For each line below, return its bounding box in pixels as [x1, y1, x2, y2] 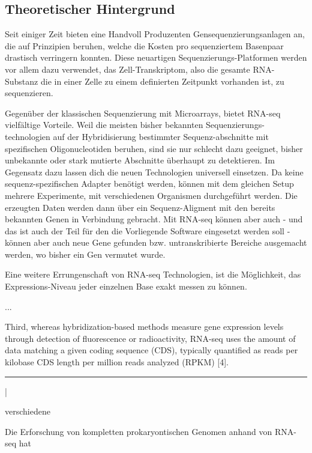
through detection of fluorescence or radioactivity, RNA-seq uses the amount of [5, 332, 296, 344]
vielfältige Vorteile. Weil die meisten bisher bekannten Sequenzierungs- [5, 118, 265, 131]
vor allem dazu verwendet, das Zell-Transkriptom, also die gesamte [5, 62, 250, 75]
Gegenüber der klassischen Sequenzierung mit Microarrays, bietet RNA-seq [5, 106, 281, 119]
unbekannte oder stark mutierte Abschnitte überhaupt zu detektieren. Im [5, 154, 275, 166]
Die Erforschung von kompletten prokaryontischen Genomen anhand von [5, 425, 272, 437]
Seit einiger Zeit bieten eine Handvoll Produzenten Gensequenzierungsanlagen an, [5, 28, 305, 40]
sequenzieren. [5, 87, 53, 99]
